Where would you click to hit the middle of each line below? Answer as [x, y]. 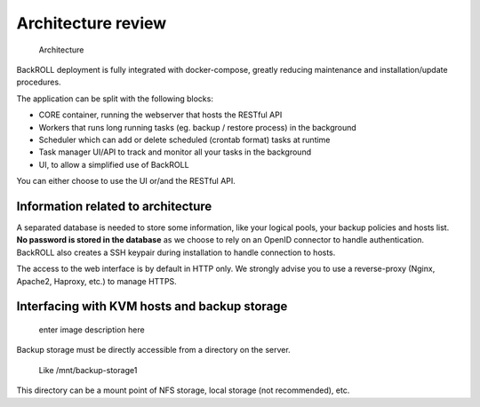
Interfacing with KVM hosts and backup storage [152, 307]
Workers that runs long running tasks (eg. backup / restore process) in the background [198, 127]
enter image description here [92, 330]
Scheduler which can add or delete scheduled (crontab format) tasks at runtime [184, 140]
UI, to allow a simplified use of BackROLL [114, 164]
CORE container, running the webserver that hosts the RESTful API [160, 115]
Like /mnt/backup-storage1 [88, 370]
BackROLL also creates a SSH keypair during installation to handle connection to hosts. [176, 252]
